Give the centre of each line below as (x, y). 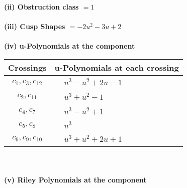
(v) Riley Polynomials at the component (75, 179)
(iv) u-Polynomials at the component (70, 46)
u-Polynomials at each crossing (117, 67)
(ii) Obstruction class (41, 7)
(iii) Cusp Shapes (35, 26)
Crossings (27, 67)
